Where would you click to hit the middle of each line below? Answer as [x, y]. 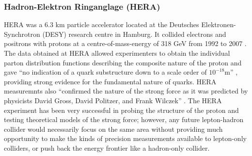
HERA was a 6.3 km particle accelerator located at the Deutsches [102, 24]
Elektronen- [219, 24]
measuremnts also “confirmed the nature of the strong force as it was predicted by [126, 91]
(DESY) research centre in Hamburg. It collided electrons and [134, 34]
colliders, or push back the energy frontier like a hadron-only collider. [107, 148]
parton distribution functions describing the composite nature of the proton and [123, 62]
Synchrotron [22, 34]
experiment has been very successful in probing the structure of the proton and [121, 110]
